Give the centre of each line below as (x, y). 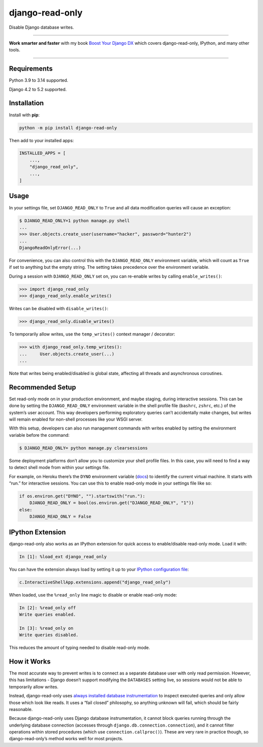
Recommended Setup (43, 387)
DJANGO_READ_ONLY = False (60, 517)
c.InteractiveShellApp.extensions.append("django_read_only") (95, 582)
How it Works (30, 662)
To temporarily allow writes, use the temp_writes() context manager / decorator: (92, 334)
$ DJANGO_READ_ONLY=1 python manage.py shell (75, 221)
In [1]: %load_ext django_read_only (63, 557)
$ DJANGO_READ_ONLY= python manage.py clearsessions (84, 448)
